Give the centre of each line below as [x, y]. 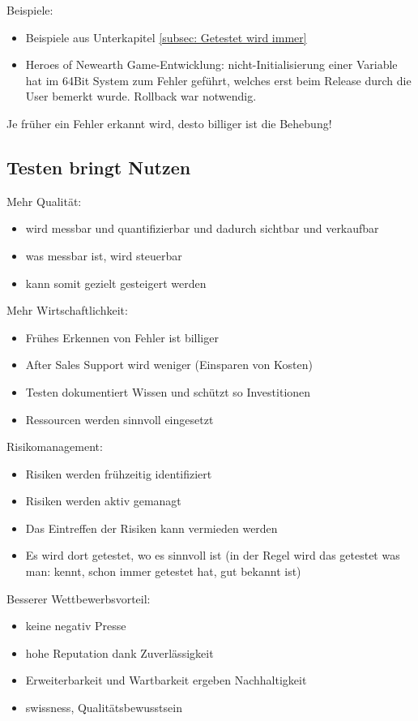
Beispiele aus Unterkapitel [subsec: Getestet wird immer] [166, 37]
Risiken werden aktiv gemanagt [103, 501]
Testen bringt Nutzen [99, 167]
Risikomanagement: [55, 446]
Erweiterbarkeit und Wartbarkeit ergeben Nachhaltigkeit [166, 680]
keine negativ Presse [76, 626]
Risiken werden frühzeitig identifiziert [119, 473]
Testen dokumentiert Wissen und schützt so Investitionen [168, 391]
